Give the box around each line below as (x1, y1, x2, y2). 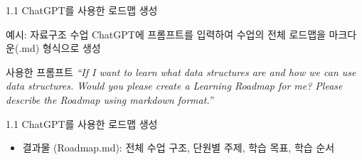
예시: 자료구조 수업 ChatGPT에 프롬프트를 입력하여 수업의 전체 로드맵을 (6, 26, 326, 41)
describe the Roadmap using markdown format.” (6, 92, 213, 107)
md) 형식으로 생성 (21, 41, 101, 55)
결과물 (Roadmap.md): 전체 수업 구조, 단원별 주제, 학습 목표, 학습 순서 (22, 140, 335, 155)
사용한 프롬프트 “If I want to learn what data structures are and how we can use (6, 64, 356, 79)
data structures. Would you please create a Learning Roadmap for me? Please (6, 78, 343, 93)
